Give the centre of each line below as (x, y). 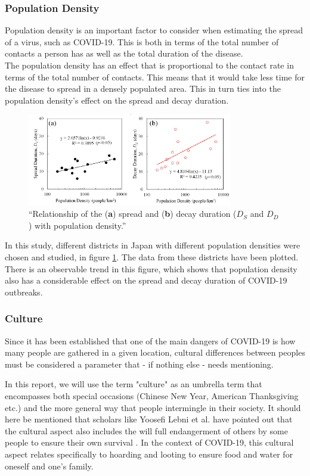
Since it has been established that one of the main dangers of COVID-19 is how (150, 340)
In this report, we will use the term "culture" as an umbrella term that (134, 384)
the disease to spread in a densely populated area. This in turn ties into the (143, 88)
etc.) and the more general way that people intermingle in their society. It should (153, 407)
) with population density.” (77, 225)
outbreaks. (24, 292)
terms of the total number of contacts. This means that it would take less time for (155, 77)
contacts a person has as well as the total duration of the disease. (124, 53)
